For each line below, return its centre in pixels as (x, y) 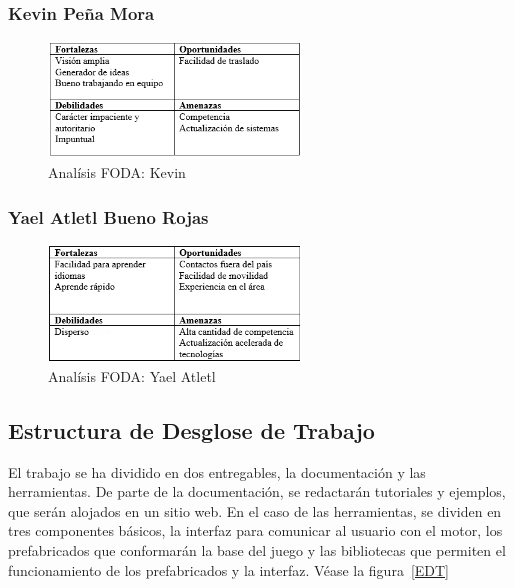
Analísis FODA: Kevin (117, 172)
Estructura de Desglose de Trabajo (191, 429)
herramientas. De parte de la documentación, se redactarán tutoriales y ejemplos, (257, 491)
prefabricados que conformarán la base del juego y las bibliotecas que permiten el (257, 549)
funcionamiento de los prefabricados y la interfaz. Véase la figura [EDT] (229, 569)
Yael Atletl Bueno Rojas (108, 216)
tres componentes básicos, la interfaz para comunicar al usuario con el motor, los (255, 530)
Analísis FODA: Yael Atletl (132, 375)
